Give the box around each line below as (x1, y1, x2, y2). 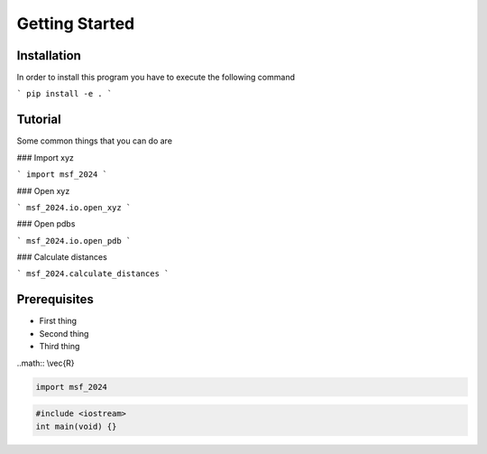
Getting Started (16, 14, 135, 33)
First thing (39, 316, 77, 327)
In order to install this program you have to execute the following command (16, 72, 295, 83)
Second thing (39, 328, 89, 338)
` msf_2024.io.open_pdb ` (16, 236, 132, 246)
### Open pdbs (16, 218, 76, 229)
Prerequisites (16, 292, 94, 307)
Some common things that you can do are (16, 135, 173, 146)
